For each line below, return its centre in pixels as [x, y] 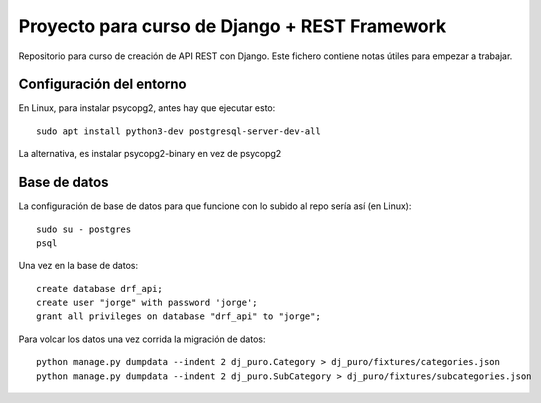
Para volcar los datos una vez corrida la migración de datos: [142, 339]
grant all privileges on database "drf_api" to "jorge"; [179, 316]
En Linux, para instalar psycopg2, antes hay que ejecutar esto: [147, 108]
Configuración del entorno [102, 84]
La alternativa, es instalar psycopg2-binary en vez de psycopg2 [150, 154]
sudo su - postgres [84, 229]
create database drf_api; [100, 288]
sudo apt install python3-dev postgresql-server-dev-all [179, 131]
